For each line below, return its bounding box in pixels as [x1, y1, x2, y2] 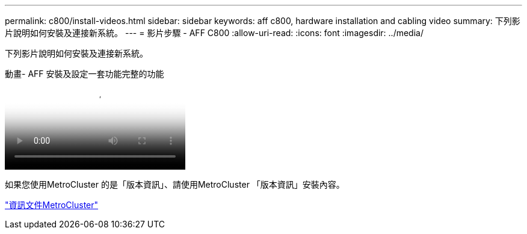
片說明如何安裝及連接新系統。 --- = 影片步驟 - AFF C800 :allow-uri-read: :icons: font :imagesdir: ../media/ [5, 28, 424, 38]
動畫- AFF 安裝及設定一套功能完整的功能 [5, 69, 164, 79]
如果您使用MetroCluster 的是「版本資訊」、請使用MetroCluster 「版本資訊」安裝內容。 [5, 179, 345, 189]
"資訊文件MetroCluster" [5, 200, 99, 210]
